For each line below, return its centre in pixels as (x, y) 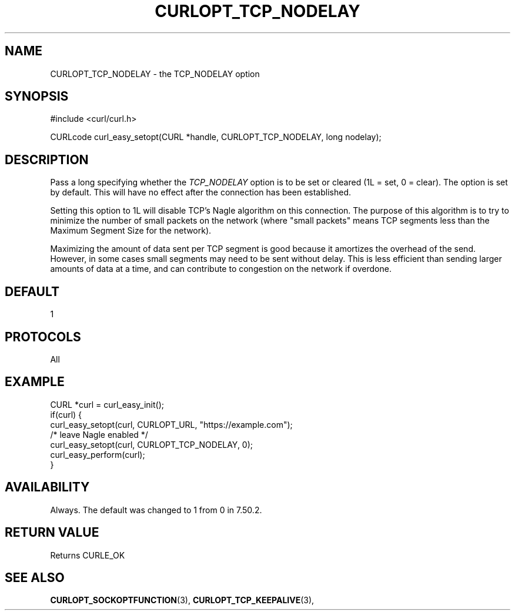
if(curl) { (66, 414)
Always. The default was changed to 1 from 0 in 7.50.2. (156, 510)
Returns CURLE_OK (88, 555)
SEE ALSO (35, 577)
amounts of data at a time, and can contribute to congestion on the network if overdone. (221, 269)
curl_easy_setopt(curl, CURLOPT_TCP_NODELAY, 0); (152, 444)
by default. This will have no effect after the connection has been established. (200, 192)
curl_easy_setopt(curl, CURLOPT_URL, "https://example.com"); (171, 424)
